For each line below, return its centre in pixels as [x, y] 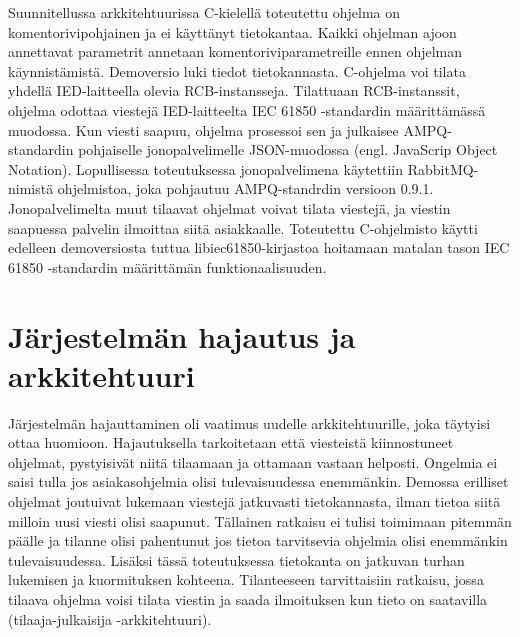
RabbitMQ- [443, 168]
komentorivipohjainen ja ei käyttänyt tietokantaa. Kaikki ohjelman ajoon [232, 31]
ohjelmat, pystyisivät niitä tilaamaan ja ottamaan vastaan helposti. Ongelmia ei [253, 461]
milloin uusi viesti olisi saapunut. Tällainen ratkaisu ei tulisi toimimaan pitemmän [260, 520]
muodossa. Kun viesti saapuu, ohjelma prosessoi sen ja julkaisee [203, 129]
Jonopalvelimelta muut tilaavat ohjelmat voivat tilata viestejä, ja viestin [229, 207]
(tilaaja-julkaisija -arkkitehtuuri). [110, 618]
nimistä [31, 188]
